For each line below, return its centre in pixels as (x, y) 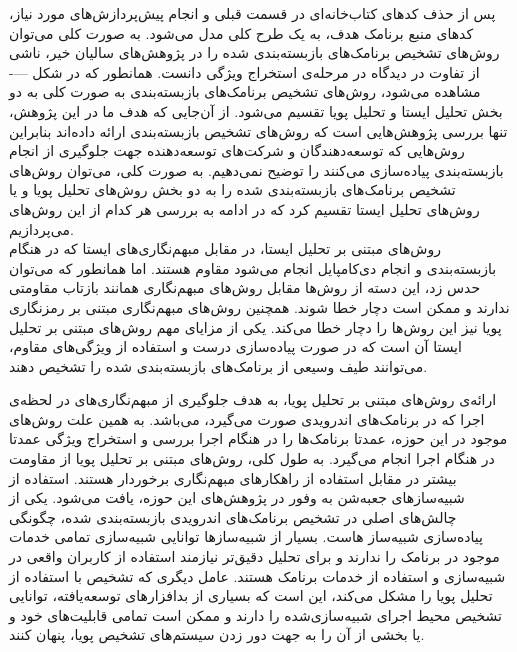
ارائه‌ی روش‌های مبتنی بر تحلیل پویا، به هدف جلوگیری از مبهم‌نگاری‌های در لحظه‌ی (253, 399)
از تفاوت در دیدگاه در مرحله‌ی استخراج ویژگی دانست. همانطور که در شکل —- (244, 71)
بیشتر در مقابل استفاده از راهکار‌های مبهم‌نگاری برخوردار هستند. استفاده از (233, 477)
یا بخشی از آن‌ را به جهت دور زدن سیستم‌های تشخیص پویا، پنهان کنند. (217, 634)
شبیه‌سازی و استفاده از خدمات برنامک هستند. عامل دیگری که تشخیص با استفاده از (257, 575)
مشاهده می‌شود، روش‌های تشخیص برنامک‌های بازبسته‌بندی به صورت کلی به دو (245, 91)
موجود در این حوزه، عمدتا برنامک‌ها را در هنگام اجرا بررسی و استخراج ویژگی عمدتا (258, 438)
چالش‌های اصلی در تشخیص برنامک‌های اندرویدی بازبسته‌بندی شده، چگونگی (233, 516)
